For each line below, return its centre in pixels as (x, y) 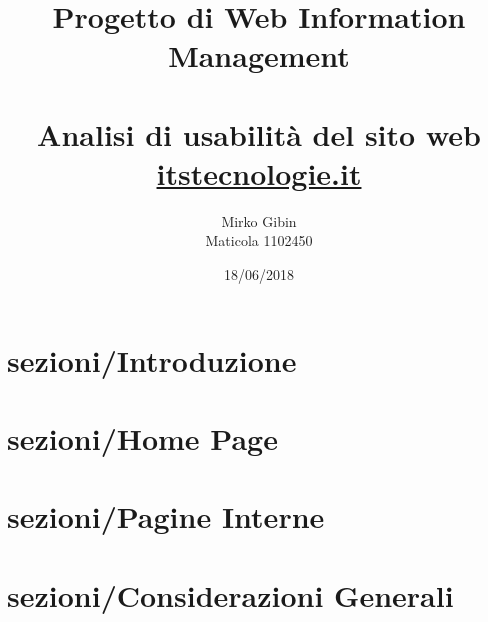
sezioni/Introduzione (152, 359)
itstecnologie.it (259, 172)
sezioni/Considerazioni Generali (230, 594)
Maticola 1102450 (259, 240)
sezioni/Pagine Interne (166, 516)
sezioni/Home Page (142, 438)
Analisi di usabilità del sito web (259, 133)
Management (259, 55)
